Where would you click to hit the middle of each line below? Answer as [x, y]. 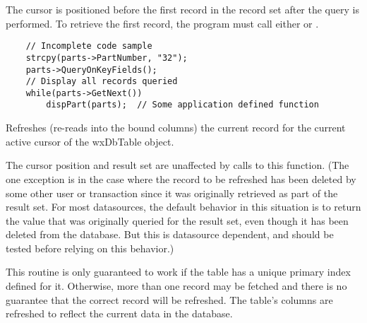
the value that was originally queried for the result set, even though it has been [177, 220]
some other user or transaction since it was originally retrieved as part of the [172, 193]
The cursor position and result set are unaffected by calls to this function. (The [178, 165]
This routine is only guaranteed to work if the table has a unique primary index [178, 272]
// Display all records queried [102, 82]
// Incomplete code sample [89, 46]
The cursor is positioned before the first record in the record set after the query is [182, 9]
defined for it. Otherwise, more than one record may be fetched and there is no [176, 286]
